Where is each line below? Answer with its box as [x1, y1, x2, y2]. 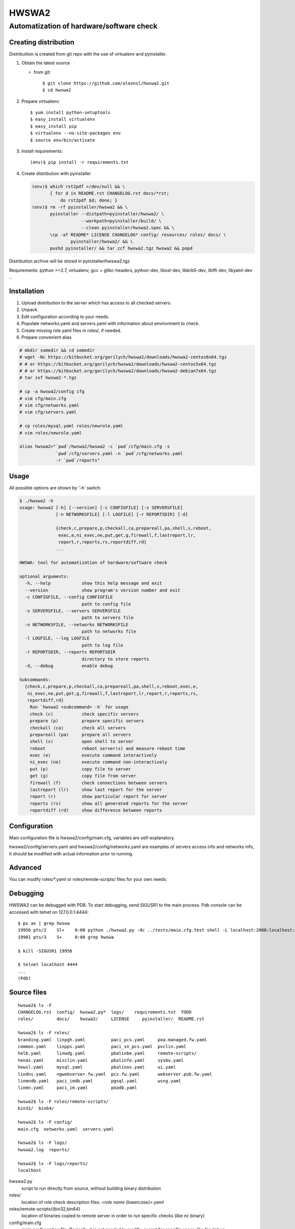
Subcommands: [19, 676, 51, 682]
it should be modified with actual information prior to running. [9, 850, 134, 856]
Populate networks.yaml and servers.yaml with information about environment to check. [21, 321, 200, 326]
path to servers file [81, 615, 134, 620]
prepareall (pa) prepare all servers [29, 732, 131, 737]
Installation [9, 287, 44, 295]
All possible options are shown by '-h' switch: [9, 485, 102, 491]
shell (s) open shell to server [29, 739, 134, 744]
